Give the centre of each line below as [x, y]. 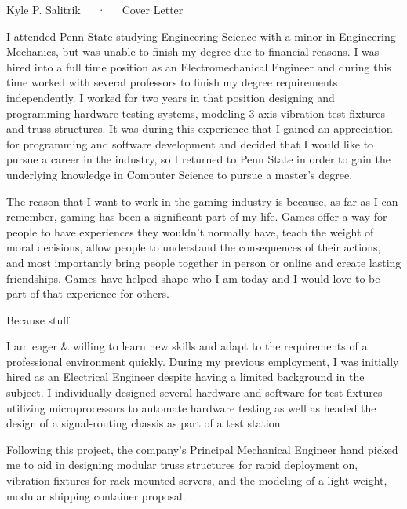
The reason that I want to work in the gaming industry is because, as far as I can [202, 201]
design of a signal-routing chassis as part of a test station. [145, 423]
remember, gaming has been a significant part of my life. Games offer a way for [197, 216]
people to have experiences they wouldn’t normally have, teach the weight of [190, 231]
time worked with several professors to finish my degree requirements [172, 82]
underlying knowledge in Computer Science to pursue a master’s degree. [180, 174]
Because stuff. [40, 319]
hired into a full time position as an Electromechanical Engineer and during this [199, 66]
